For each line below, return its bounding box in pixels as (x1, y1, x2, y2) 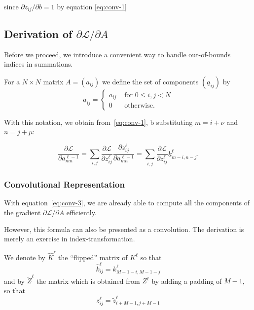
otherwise (124, 102, 153, 110)
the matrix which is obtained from (36, 275, 140, 286)
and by (4, 275, 25, 286)
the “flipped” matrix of (58, 252, 128, 262)
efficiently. (66, 207, 97, 218)
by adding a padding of (151, 275, 222, 286)
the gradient (4, 207, 41, 218)
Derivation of (4, 26, 73, 41)
